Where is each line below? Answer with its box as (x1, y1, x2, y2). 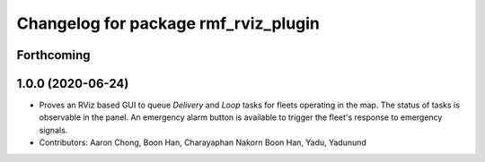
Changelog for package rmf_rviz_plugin (16, 13, 321, 33)
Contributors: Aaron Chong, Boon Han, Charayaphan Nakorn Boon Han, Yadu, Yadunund (39, 137, 367, 148)
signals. (39, 124, 68, 135)
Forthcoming (16, 47, 91, 63)
